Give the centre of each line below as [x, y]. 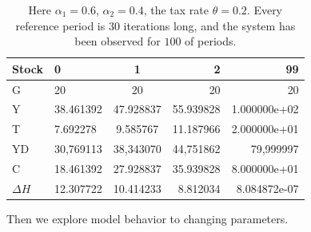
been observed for [118, 41]
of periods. [211, 41]
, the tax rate [176, 10]
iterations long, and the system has [209, 25]
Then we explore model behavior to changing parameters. [148, 218]
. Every [265, 10]
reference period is [60, 25]
